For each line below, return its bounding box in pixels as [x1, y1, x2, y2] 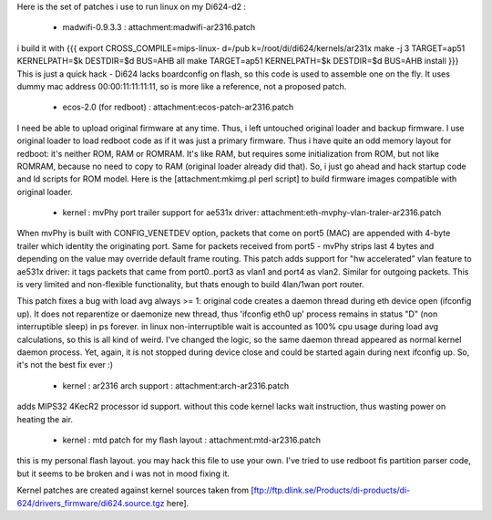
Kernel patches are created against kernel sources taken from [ [16, 484, 254, 496]
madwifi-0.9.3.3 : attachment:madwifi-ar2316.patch [62, 22, 256, 33]
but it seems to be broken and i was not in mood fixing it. [16, 468, 231, 479]
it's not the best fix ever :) [16, 359, 114, 370]
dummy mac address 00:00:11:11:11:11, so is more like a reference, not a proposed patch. [16, 80, 347, 91]
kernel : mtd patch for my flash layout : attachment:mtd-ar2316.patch [62, 434, 322, 445]
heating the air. [16, 413, 73, 424]
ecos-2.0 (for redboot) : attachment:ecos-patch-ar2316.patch [62, 101, 294, 113]
